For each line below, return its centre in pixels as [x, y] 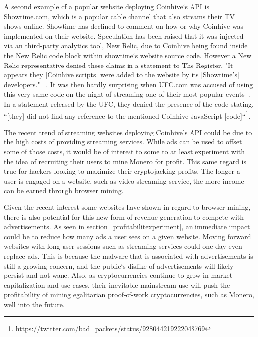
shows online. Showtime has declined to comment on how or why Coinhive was [124, 26]
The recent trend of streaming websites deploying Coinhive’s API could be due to [128, 132]
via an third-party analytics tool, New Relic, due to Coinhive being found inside [126, 45]
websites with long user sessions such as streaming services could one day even [123, 246]
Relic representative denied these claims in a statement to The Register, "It [119, 65]
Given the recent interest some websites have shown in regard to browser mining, [127, 207]
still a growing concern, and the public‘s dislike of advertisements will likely [119, 265]
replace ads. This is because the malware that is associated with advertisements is [129, 255]
